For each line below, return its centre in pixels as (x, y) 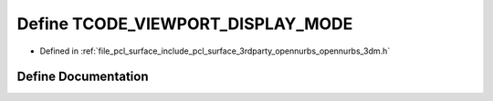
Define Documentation (83, 77)
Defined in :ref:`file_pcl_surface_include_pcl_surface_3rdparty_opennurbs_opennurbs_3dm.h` (215, 51)
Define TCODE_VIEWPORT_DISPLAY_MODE (185, 24)
